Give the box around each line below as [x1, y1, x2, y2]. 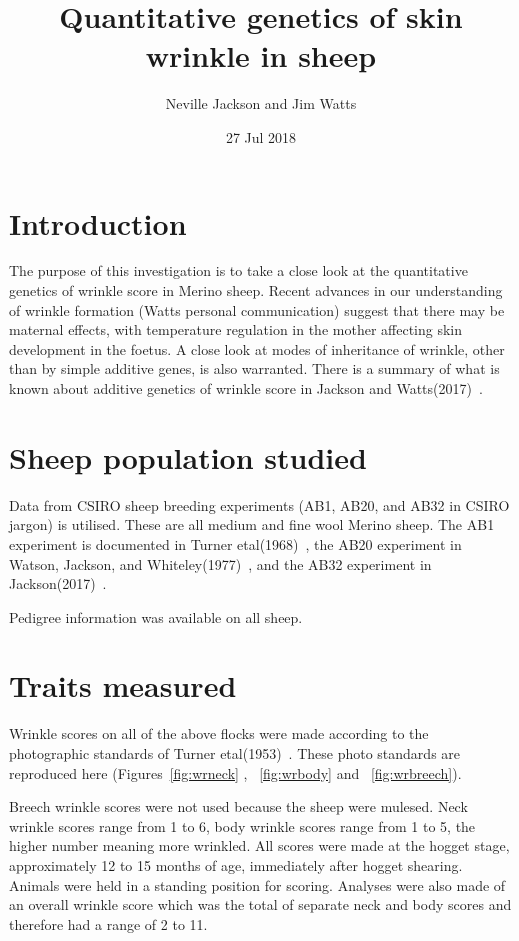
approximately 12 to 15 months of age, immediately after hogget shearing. [9, 854, 463, 875]
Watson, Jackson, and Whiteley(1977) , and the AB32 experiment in [9, 553, 432, 574]
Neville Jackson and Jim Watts [165, 93, 357, 114]
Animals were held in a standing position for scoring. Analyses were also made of [9, 874, 506, 895]
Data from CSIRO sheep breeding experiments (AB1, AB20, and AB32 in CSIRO [9, 494, 510, 515]
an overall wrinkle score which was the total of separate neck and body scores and [9, 894, 512, 915]
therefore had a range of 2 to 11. [9, 913, 208, 934]
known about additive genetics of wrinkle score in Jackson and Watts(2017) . [9, 378, 483, 398]
